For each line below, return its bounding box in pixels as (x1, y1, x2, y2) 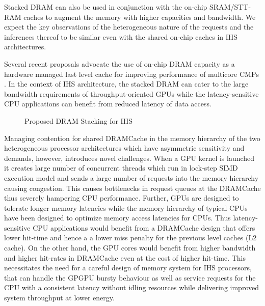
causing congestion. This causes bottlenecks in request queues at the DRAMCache (4, 182, 261, 193)
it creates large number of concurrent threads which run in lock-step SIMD (4, 162, 238, 173)
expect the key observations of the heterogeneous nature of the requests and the (4, 21, 254, 32)
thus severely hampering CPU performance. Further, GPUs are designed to (4, 192, 239, 203)
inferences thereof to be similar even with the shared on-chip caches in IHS (4, 31, 238, 42)
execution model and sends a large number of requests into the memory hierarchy (4, 172, 259, 183)
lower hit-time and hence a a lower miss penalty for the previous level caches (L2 (4, 232, 257, 243)
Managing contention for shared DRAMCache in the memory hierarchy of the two (4, 132, 260, 143)
